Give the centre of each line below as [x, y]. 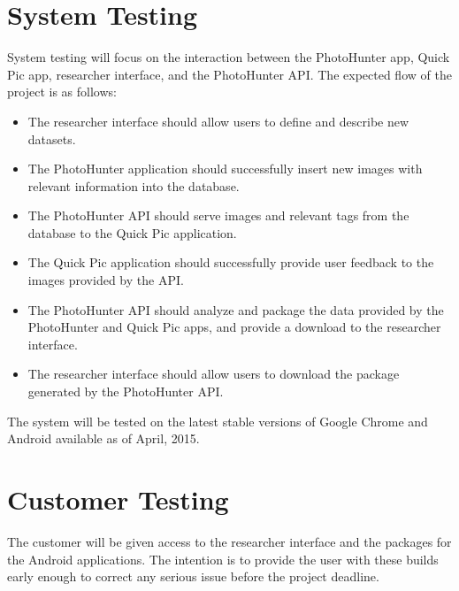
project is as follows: [62, 92]
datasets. [52, 138]
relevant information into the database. [134, 185]
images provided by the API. [106, 280]
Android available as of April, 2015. [103, 438]
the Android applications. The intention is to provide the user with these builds [223, 559]
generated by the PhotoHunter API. [126, 391]
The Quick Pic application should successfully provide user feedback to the [231, 262]
